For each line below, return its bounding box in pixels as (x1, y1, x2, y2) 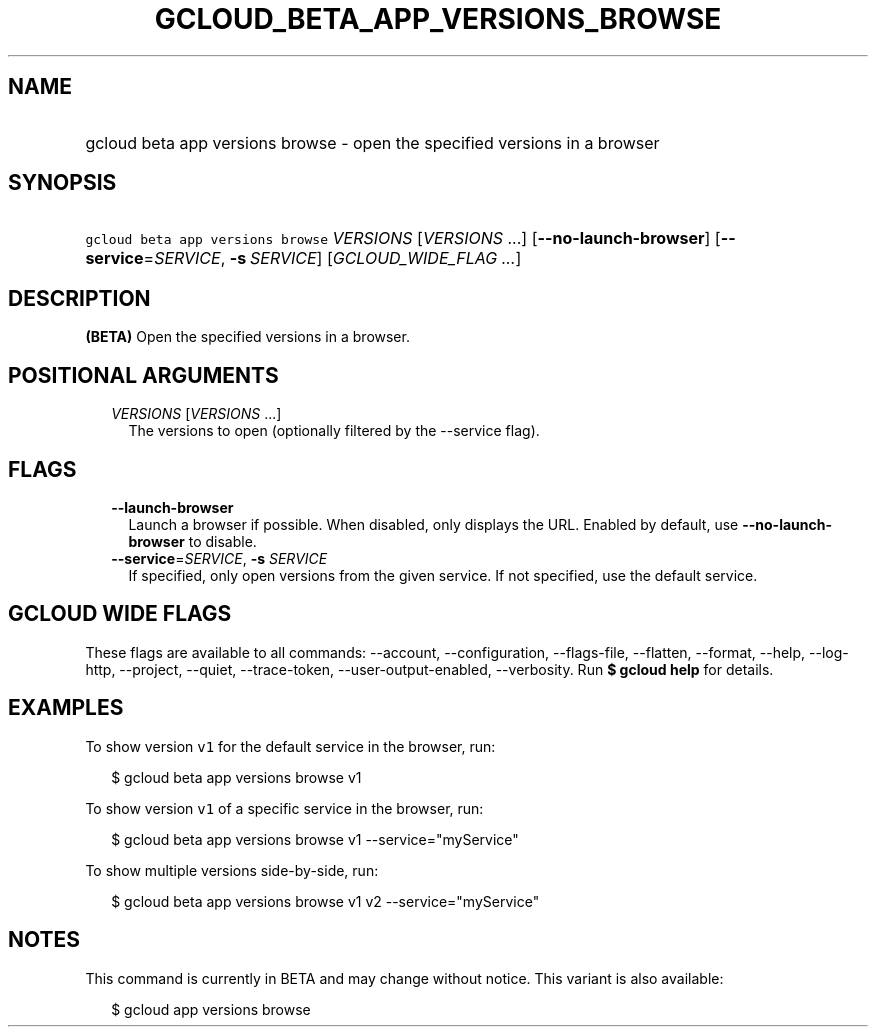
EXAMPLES (8, 695, 124, 721)
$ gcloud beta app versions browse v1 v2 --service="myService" (111, 892, 540, 910)
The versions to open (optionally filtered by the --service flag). (128, 422, 540, 440)
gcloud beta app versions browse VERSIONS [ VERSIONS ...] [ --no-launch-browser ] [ (85, 228, 721, 249)
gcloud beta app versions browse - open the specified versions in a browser (85, 132, 660, 153)
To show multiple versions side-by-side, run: (85, 861, 379, 879)
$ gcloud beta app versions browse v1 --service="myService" (111, 830, 519, 848)
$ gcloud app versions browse (111, 1000, 311, 1018)
